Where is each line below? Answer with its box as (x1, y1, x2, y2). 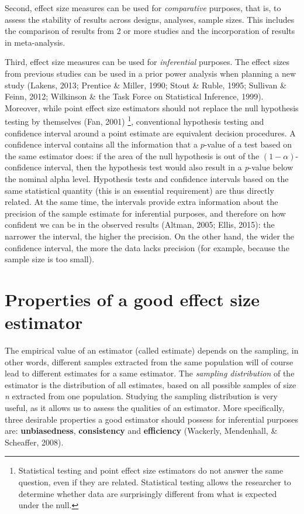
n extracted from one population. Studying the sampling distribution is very (5, 390, 278, 402)
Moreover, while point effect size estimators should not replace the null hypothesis (5, 101, 299, 114)
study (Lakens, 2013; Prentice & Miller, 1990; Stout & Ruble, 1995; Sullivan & (5, 78, 286, 91)
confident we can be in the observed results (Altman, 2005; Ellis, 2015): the (5, 218, 275, 231)
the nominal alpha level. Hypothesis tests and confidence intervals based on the (5, 172, 289, 184)
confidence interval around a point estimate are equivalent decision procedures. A (5, 126, 296, 139)
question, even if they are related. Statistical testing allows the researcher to (18, 475, 291, 488)
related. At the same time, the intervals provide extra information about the (5, 196, 278, 208)
